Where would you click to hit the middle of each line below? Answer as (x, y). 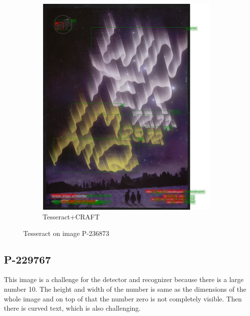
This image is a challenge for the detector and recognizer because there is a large (124, 279)
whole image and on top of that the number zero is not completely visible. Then (123, 298)
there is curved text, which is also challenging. (72, 308)
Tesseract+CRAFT (71, 216)
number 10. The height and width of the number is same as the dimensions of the (125, 289)
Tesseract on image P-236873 (66, 233)
